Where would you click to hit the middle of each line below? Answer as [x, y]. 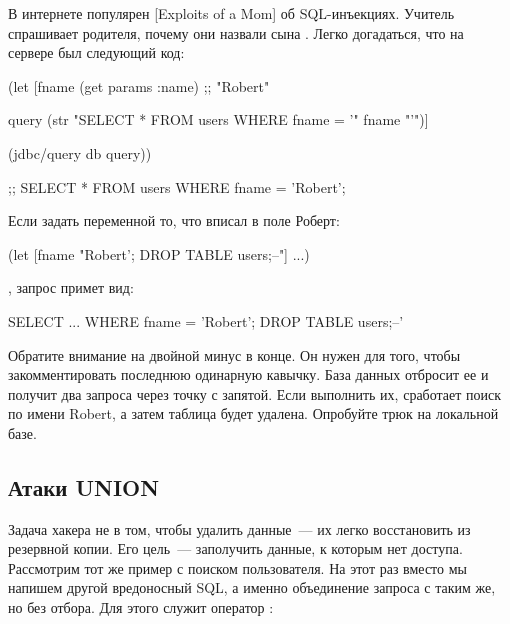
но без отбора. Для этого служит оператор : [141, 607]
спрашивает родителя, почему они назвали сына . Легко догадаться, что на [236, 32]
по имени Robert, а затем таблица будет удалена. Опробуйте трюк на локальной [253, 413]
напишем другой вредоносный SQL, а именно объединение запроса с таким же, [252, 587]
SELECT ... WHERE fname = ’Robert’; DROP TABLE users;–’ [206, 320]
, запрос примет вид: [71, 287]
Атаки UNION [84, 486]
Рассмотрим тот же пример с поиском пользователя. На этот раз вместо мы [237, 567]
